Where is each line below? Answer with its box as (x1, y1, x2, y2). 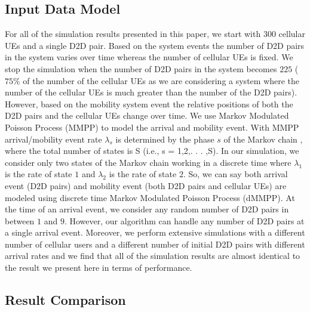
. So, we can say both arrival (183, 168, 288, 180)
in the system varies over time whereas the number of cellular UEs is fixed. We (5, 51, 293, 63)
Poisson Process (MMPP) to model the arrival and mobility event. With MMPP (5, 121, 299, 133)
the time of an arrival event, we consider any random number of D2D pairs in (5, 203, 289, 215)
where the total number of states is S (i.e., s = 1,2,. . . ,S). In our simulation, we (5, 144, 299, 157)
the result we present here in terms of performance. (5, 261, 192, 274)
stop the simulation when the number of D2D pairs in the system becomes (5, 62, 277, 75)
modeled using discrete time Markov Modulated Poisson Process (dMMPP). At (5, 191, 295, 203)
